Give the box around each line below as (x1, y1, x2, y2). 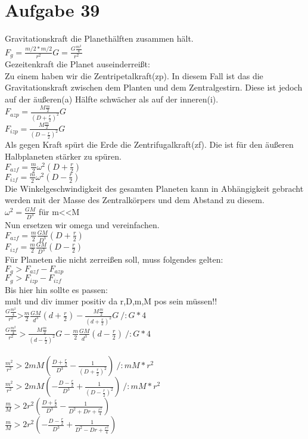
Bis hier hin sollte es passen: (5, 283, 108, 295)
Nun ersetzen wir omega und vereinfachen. (5, 218, 160, 231)
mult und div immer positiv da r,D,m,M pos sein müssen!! (5, 295, 217, 307)
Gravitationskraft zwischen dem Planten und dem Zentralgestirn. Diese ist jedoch (5, 81, 303, 94)
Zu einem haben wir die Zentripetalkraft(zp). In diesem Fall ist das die (5, 69, 263, 82)
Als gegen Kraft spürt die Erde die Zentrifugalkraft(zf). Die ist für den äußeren (5, 138, 294, 151)
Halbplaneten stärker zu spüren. (5, 150, 122, 163)
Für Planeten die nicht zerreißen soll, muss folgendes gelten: (5, 253, 223, 266)
